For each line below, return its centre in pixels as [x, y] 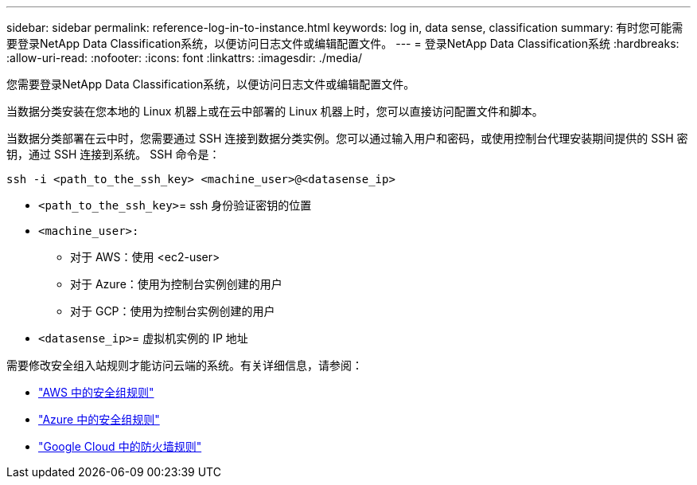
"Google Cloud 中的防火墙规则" [120, 446]
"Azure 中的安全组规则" [99, 419]
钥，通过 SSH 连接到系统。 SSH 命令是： [113, 154]
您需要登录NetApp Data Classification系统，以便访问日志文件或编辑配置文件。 [211, 84]
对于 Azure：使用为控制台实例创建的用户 [176, 284]
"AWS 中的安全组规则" [96, 392]
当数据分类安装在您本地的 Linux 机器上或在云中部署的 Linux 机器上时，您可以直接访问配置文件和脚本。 [275, 111]
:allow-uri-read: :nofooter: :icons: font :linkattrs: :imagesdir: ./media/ [185, 58]
